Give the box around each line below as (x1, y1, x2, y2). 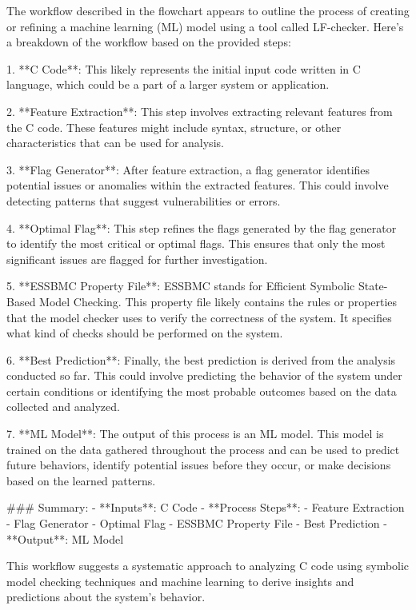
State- (358, 277, 388, 294)
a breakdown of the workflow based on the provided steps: (6, 34, 291, 50)
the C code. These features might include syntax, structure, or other (6, 118, 342, 135)
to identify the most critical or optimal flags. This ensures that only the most (6, 235, 386, 252)
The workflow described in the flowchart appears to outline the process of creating (6, 2, 410, 18)
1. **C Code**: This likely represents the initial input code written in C (6, 60, 361, 77)
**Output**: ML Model (6, 530, 124, 547)
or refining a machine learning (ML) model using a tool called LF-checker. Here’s (6, 18, 404, 34)
